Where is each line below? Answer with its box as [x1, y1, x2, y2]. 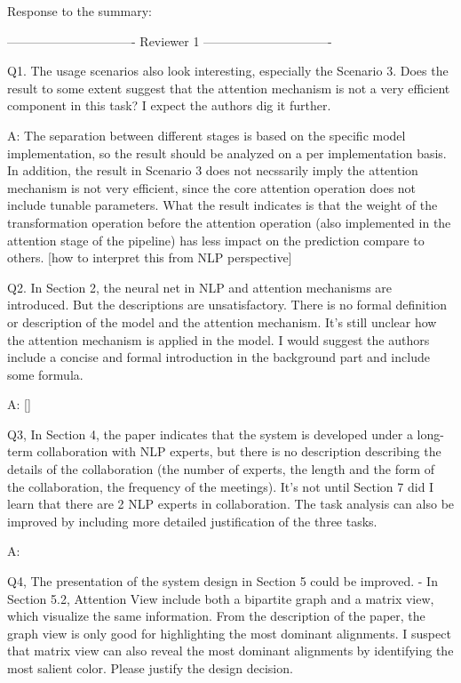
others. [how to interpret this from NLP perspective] [7, 248, 292, 267]
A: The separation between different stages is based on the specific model [7, 125, 406, 144]
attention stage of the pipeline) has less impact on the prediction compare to [7, 230, 425, 249]
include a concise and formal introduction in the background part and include [7, 348, 430, 366]
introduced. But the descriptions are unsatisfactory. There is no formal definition [7, 295, 448, 314]
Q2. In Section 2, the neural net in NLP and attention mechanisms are [7, 277, 393, 296]
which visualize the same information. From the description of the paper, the [7, 607, 425, 625]
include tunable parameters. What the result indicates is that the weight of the [7, 196, 438, 214]
